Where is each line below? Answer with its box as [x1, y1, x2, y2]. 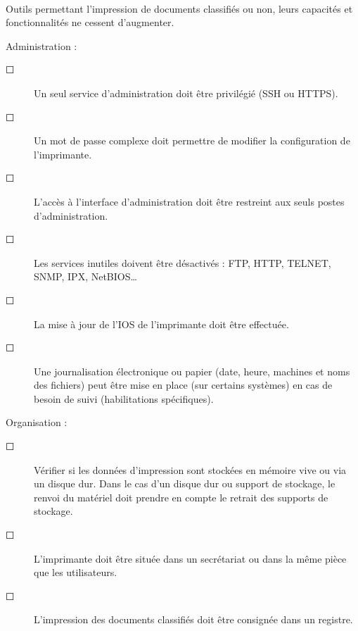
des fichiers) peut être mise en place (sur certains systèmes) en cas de [34, 377, 333, 392]
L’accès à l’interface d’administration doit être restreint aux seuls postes [34, 194, 345, 208]
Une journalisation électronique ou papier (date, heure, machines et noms [34, 363, 350, 378]
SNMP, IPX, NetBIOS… [34, 269, 137, 284]
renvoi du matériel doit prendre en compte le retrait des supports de [34, 489, 328, 504]
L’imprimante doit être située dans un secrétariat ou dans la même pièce [34, 551, 347, 566]
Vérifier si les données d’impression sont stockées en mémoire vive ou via [34, 462, 347, 477]
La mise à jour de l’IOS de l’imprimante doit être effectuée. [34, 316, 289, 331]
